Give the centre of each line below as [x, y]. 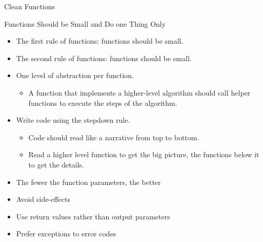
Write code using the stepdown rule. [73, 120]
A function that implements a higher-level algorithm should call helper [139, 92]
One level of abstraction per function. [75, 75]
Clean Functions [30, 6]
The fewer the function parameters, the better [88, 182]
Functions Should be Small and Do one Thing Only [85, 23]
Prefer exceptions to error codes [66, 234]
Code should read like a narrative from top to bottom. [114, 137]
